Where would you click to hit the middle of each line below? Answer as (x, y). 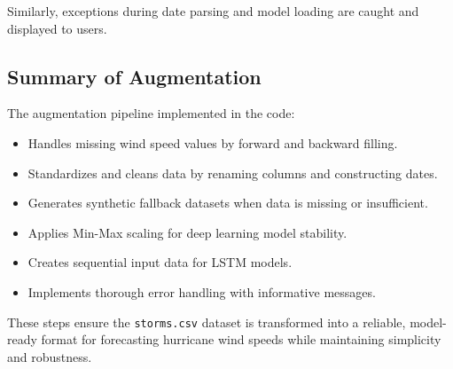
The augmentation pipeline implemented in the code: (151, 113)
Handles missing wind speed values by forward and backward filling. (213, 142)
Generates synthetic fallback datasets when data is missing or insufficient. (228, 203)
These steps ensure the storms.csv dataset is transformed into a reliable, (207, 322)
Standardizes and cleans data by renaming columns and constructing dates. (233, 173)
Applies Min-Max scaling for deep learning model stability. (187, 232)
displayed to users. (57, 28)
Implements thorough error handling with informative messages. (202, 291)
